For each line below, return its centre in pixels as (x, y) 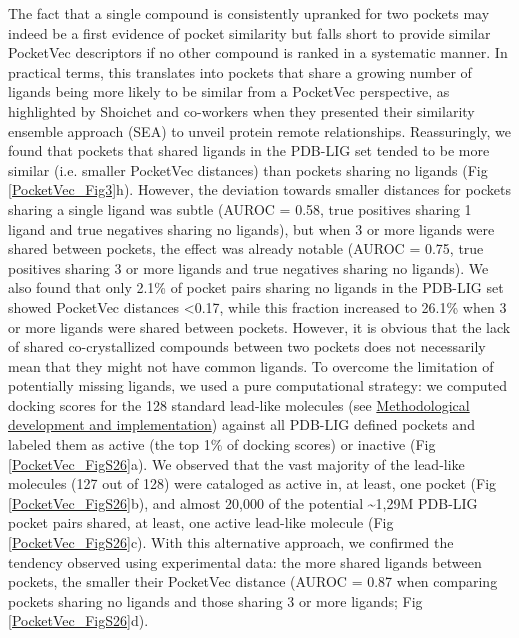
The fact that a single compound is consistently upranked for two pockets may (249, 13)
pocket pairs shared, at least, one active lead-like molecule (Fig (201, 522)
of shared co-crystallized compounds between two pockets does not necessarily (247, 346)
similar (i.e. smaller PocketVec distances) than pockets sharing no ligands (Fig (248, 169)
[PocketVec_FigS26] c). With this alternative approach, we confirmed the (231, 542)
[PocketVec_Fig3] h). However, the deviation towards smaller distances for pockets (259, 189)
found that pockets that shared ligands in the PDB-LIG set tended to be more (249, 150)
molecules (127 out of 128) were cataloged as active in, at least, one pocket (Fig (252, 483)
